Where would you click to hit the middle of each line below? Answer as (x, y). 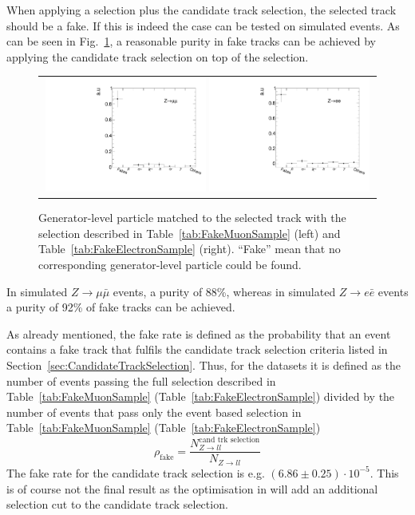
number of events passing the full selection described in (141, 380)
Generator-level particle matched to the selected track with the (192, 218)
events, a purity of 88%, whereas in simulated (224, 291)
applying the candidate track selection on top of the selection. (158, 56)
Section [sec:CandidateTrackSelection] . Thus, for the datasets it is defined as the (204, 364)
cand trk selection (229, 440)
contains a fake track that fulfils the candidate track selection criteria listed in (197, 349)
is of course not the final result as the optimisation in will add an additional (192, 488)
